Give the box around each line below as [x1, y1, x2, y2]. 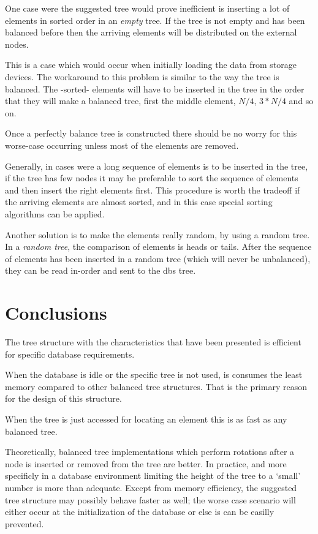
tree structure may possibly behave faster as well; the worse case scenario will [5, 493, 296, 506]
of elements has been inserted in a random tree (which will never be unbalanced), [5, 252, 311, 265]
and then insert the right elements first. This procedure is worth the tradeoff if [5, 183, 300, 196]
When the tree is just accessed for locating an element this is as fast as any [5, 412, 287, 425]
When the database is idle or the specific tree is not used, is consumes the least [5, 368, 303, 381]
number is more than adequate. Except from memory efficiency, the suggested [5, 481, 297, 494]
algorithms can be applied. [5, 207, 105, 220]
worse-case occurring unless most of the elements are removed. [5, 138, 239, 151]
